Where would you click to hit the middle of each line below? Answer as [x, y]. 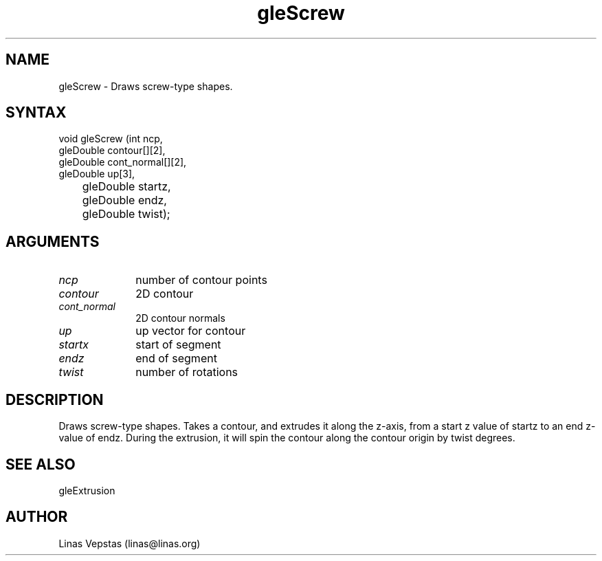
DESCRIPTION [55, 399]
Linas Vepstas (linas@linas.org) [130, 543]
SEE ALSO [41, 464]
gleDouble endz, [124, 200]
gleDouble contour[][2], [112, 151]
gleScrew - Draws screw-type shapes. [146, 86]
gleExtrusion [87, 490]
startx [74, 345]
